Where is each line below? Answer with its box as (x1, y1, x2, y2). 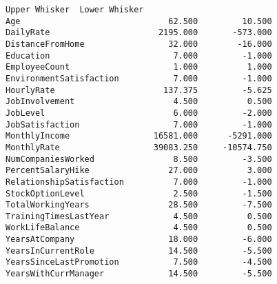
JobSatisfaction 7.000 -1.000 (6, 119, 272, 130)
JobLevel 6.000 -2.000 (6, 108, 272, 118)
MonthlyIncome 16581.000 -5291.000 (6, 131, 272, 141)
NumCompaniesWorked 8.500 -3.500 (6, 154, 272, 164)
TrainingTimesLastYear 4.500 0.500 (6, 211, 272, 221)
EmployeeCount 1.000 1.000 (6, 62, 272, 72)
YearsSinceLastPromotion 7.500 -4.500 (6, 257, 272, 267)
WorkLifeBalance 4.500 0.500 (6, 223, 272, 233)
